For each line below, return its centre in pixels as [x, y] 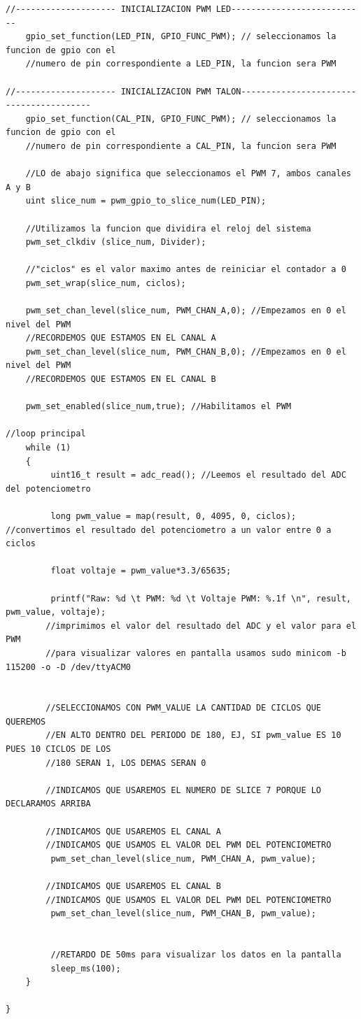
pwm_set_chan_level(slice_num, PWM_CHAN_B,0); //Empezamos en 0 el [186, 351]
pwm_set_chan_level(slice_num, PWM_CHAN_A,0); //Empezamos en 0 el [186, 311]
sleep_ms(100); [86, 968]
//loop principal [46, 434]
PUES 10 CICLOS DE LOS [58, 749]
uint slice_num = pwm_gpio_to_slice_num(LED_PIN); [146, 201]
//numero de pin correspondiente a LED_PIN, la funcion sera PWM [181, 64]
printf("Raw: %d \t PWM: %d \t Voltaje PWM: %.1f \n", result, [201, 598]
